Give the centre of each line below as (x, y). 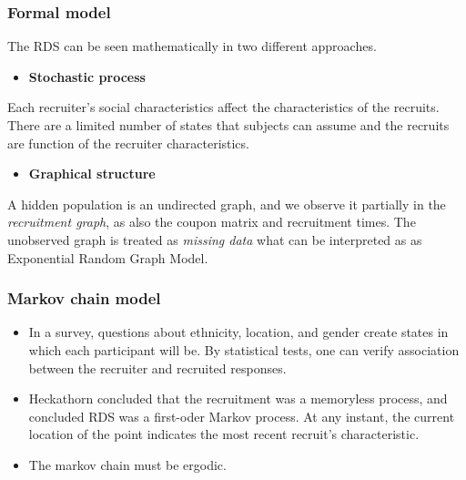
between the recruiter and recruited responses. (157, 368)
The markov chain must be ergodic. (127, 464)
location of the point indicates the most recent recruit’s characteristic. (224, 434)
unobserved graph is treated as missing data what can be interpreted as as (215, 239)
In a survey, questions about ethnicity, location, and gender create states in (238, 332)
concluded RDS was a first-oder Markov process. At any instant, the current (242, 416)
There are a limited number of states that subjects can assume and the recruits (228, 125)
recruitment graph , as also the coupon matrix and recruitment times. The (212, 222)
